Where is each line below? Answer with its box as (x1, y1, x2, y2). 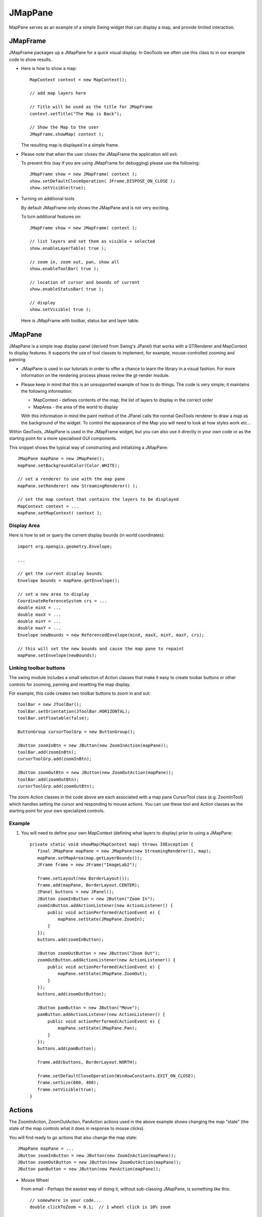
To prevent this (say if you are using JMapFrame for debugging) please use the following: (21, 160, 200, 166)
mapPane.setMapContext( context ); (17, 510, 102, 516)
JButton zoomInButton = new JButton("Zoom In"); (37, 896, 155, 902)
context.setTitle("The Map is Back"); (30, 111, 122, 116)
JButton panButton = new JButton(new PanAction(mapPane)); (17, 1166, 161, 1172)
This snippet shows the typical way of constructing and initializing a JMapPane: (9, 444, 168, 450)
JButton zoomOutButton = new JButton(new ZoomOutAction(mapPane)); (17, 1160, 181, 1165)
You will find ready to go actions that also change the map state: (9, 1134, 138, 1140)
